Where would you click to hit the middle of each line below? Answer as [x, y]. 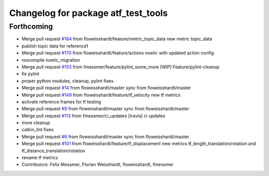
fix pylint [31, 74]
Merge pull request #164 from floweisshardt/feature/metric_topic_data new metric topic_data [117, 39]
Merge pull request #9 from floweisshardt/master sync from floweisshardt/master [105, 109]
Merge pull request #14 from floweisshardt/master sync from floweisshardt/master [106, 88]
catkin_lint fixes [38, 130]
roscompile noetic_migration [51, 60]
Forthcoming [31, 26]
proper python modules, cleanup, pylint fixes [68, 81]
